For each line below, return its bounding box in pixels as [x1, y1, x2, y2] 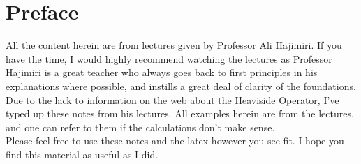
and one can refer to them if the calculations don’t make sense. [6, 119, 275, 134]
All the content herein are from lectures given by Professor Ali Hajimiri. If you [6, 38, 342, 52]
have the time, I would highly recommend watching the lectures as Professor [6, 51, 332, 66]
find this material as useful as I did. [6, 147, 159, 161]
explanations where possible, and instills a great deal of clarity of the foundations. [6, 78, 356, 93]
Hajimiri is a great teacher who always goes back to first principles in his [6, 65, 318, 80]
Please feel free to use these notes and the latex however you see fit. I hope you [6, 133, 344, 148]
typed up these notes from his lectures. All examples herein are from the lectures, [6, 106, 354, 121]
